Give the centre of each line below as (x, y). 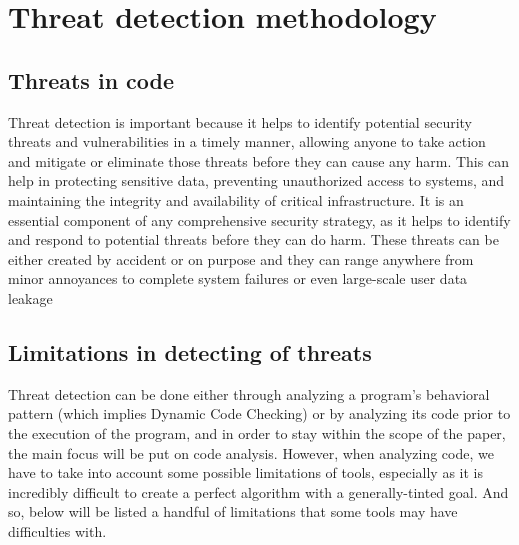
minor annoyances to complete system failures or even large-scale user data (238, 278)
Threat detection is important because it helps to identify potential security (240, 121)
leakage (30, 297)
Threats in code (91, 79)
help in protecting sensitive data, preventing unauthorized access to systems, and (256, 180)
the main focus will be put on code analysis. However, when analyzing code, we (251, 452)
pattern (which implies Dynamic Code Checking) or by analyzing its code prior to (259, 413)
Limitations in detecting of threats (190, 351)
